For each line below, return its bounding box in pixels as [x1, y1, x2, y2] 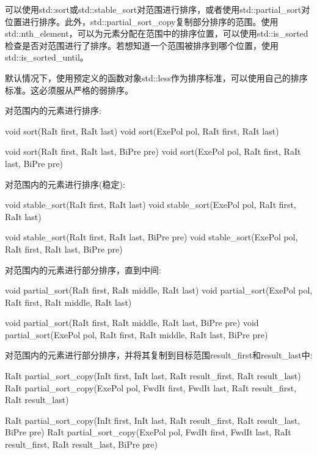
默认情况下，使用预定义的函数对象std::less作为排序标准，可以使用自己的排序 [5, 71, 308, 84]
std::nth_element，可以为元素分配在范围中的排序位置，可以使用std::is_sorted [5, 27, 308, 40]
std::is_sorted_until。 [5, 51, 89, 64]
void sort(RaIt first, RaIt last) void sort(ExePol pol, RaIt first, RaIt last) [5, 124, 279, 137]
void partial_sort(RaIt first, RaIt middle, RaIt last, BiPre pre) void [5, 316, 259, 329]
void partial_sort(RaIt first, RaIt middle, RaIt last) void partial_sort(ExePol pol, [5, 284, 313, 297]
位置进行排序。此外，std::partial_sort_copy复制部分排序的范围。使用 [5, 15, 279, 28]
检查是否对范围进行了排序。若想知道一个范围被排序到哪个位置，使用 [5, 39, 279, 51]
